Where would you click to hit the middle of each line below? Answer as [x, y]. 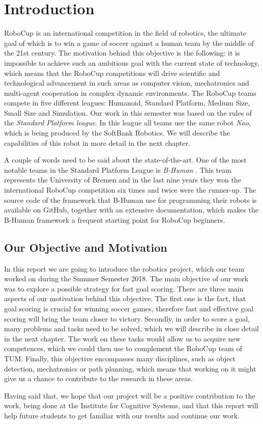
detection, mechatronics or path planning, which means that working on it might [130, 368]
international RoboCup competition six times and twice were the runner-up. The [130, 190]
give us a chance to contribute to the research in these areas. [99, 378]
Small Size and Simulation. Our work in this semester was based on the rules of [128, 112]
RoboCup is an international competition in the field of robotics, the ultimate [125, 33]
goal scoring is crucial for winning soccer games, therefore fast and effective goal [129, 308]
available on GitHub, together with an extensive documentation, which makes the [131, 210]
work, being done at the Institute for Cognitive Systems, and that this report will [131, 405]
